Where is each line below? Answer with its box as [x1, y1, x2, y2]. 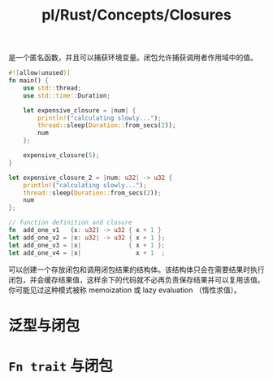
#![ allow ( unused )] [8, 69, 71, 77]
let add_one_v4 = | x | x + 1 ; [8, 248, 165, 257]
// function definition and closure [8, 218, 132, 227]
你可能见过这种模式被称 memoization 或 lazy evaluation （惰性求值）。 [8, 285, 241, 295]
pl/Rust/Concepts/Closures [41, 6, 232, 24]
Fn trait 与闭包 [8, 357, 114, 375]
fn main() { [8, 77, 49, 85]
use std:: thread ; [23, 84, 82, 92]
